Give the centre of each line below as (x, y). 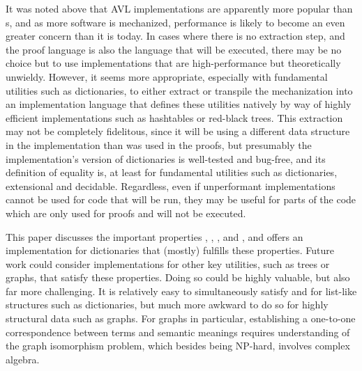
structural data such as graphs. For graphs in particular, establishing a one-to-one (181, 318)
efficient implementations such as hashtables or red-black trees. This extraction (174, 117)
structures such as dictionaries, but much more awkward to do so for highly (167, 305)
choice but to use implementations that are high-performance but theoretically (173, 63)
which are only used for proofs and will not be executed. (126, 213)
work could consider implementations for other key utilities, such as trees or (168, 263)
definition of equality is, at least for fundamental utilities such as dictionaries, (172, 172)
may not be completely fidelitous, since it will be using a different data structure (178, 131)
